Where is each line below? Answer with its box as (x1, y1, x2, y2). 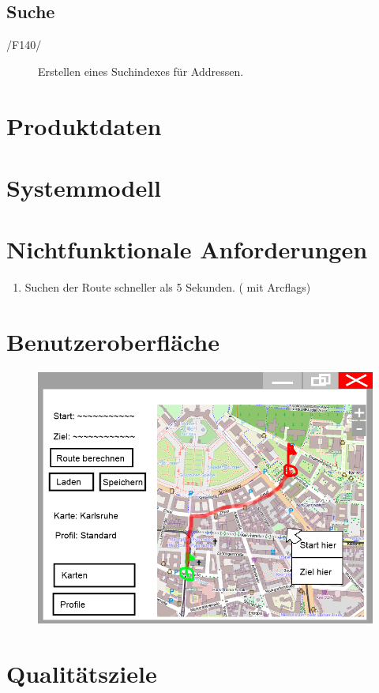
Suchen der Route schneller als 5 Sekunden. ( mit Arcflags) (24, 279, 311, 296)
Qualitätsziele (6, 657, 157, 689)
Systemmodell (6, 171, 162, 203)
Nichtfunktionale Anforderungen (6, 233, 368, 266)
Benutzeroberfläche (6, 326, 220, 358)
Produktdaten (6, 109, 162, 141)
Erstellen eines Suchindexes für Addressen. (38, 62, 244, 79)
